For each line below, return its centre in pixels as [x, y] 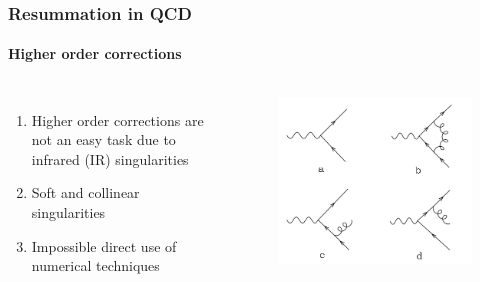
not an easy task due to [103, 139]
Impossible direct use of [104, 245]
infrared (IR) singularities [110, 158]
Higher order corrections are [117, 119]
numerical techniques [95, 265]
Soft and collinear [85, 192]
